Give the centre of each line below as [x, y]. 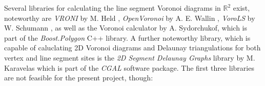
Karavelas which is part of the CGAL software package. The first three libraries [129, 67]
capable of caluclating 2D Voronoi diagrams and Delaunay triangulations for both [132, 48]
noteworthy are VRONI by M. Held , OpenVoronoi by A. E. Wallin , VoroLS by [130, 18]
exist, [241, 8]
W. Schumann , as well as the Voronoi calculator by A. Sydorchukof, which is [126, 28]
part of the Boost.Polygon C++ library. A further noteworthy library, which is [127, 37]
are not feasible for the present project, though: [79, 78]
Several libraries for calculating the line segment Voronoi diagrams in [113, 8]
